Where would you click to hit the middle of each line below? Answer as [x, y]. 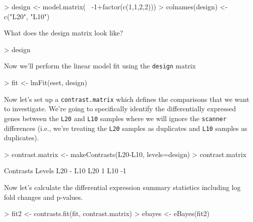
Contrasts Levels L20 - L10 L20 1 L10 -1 [65, 171]
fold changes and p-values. [43, 197]
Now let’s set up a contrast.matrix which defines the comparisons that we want [127, 99]
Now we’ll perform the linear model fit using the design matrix [100, 66]
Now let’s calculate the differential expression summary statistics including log [122, 187]
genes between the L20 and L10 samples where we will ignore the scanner [115, 118]
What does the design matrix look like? [64, 33]
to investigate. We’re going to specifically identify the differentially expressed [120, 109]
